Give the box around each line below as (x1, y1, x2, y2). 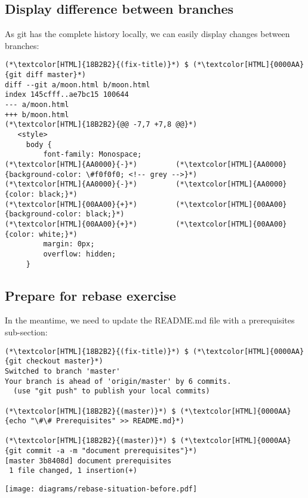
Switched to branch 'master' (5, 366, 121, 375)
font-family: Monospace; (43, 150, 142, 159)
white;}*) (39, 230, 78, 239)
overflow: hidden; (43, 249, 116, 258)
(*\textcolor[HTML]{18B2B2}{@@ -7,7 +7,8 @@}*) (5, 120, 198, 129)
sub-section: (5, 325, 48, 338)
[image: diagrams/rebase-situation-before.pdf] (5, 485, 198, 494)
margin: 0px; (43, 240, 95, 249)
